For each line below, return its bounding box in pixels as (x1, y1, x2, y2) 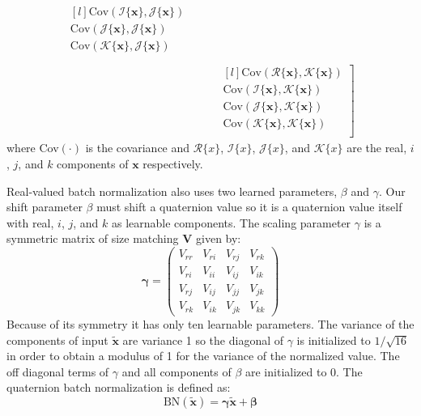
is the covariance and (85, 139, 190, 156)
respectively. (142, 155, 203, 172)
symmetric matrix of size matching (6, 230, 179, 247)
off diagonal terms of (6, 363, 109, 380)
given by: (196, 230, 241, 247)
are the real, (347, 139, 407, 156)
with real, (6, 214, 54, 231)
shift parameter (6, 198, 83, 215)
